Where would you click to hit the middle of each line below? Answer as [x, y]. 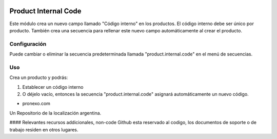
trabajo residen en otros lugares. [44, 130]
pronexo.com [36, 104]
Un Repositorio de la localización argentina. [55, 113]
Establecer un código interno [53, 87]
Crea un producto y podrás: [39, 77]
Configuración [28, 44]
